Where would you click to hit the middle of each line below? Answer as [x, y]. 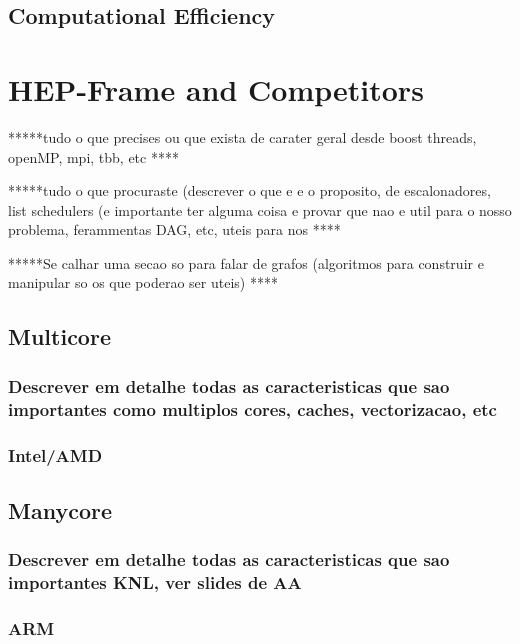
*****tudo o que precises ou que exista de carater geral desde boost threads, [242, 136]
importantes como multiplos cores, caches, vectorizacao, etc [252, 408]
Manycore [60, 509]
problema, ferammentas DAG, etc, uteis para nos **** [174, 229]
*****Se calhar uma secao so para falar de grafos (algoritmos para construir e [246, 262]
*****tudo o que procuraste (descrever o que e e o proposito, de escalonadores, [249, 190]
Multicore [59, 336]
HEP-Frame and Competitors [216, 88]
